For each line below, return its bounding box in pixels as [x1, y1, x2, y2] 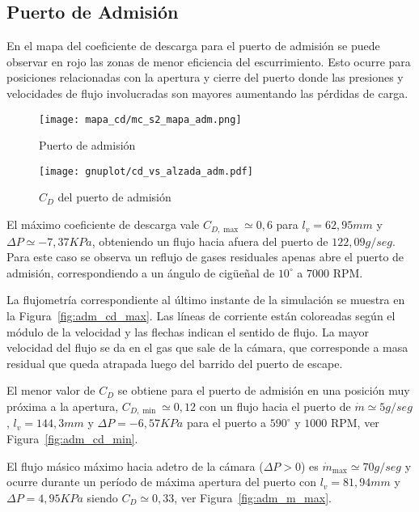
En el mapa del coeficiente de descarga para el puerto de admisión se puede [6, 37, 380, 54]
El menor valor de [6, 382, 95, 399]
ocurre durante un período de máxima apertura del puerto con [6, 473, 316, 490]
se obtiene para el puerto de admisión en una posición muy [117, 382, 410, 399]
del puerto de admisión [57, 188, 171, 205]
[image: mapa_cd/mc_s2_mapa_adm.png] [39, 113, 242, 125]
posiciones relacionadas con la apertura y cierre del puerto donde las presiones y [6, 69, 404, 86]
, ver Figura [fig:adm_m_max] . [174, 489, 332, 506]
